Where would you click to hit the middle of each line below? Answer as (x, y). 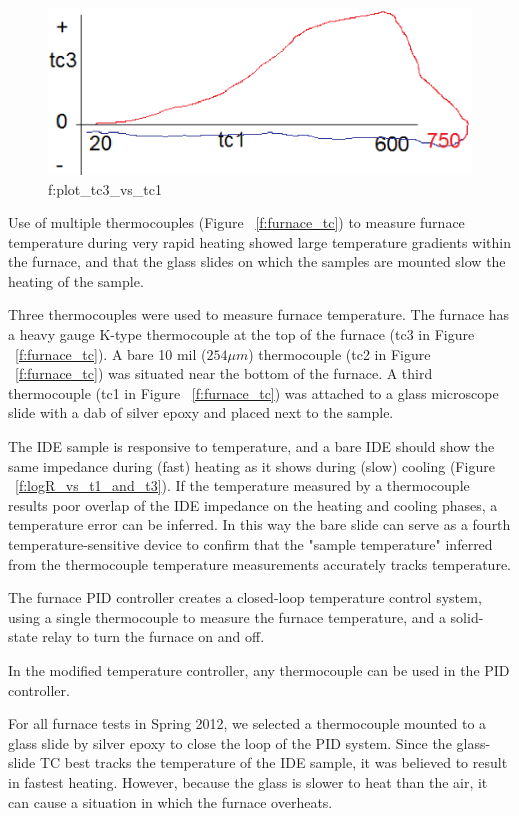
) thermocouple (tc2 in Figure (339, 353)
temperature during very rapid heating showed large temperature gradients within (259, 241)
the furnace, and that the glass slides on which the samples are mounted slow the (257, 261)
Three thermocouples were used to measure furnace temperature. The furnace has (259, 314)
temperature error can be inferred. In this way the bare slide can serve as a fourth (259, 524)
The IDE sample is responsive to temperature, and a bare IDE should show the (251, 446)
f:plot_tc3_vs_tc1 (105, 188)
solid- (467, 616)
